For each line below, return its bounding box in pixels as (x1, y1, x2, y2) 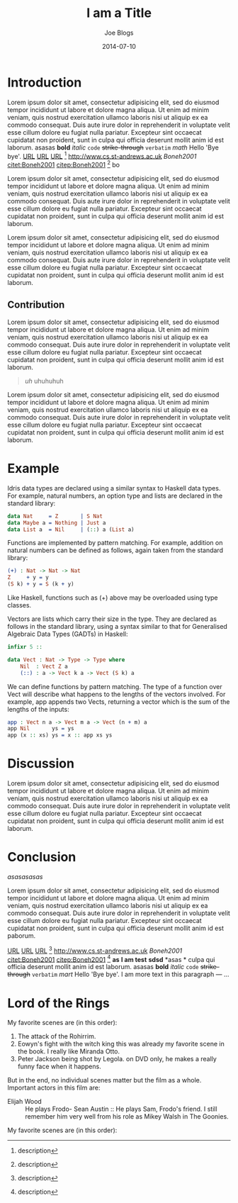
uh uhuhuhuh (24, 376, 64, 385)
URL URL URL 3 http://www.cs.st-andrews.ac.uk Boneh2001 (7, 945, 183, 955)
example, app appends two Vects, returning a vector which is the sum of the (7, 697, 230, 706)
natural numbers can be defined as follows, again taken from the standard (7, 546, 223, 554)
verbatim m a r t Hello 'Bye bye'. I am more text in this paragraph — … (31, 970, 229, 979)
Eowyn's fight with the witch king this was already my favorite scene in (17, 1040, 225, 1048)
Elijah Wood (7, 1097, 42, 1106)
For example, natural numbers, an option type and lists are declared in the (7, 491, 223, 500)
